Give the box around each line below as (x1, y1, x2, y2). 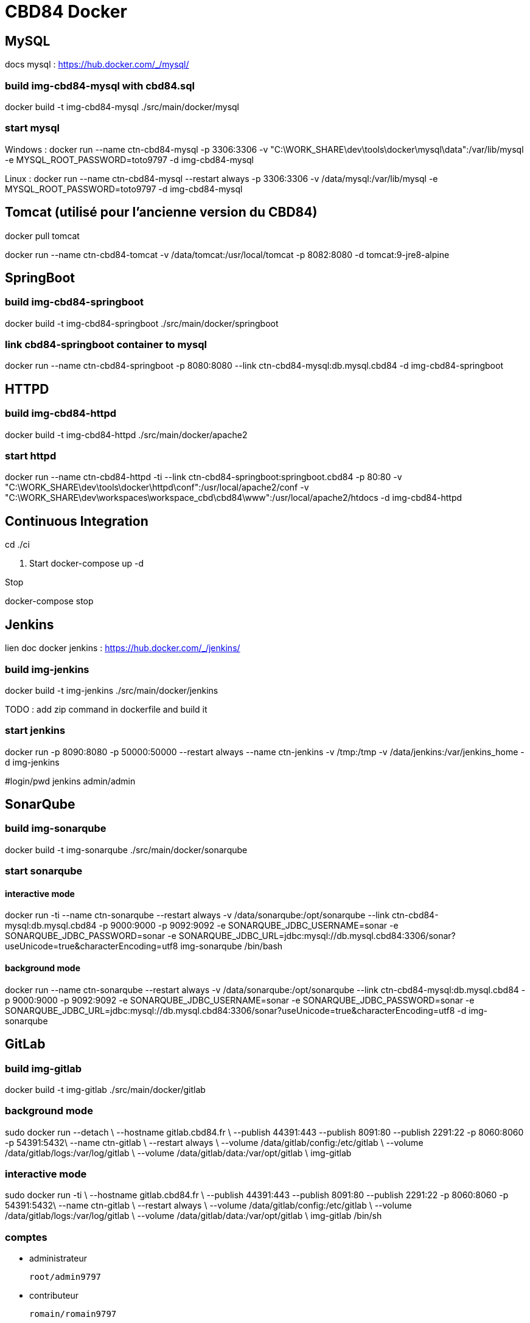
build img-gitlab (5, 1062, 82, 1075)
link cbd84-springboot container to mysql (5, 338, 207, 351)
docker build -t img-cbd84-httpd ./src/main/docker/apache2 (5, 429, 248, 440)
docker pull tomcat (5, 230, 80, 241)
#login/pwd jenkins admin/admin (5, 775, 136, 786)
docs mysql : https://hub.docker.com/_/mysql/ (5, 59, 189, 70)
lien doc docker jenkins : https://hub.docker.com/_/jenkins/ (5, 643, 240, 654)
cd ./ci (5, 539, 30, 550)
